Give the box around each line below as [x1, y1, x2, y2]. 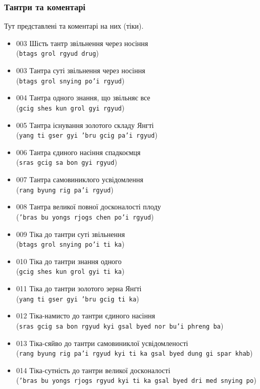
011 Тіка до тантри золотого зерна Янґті [16, 283, 142, 294]
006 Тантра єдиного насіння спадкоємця [16, 146, 141, 157]
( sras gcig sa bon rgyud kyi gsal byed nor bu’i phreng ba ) [16, 320, 224, 331]
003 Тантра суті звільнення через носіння [16, 65, 145, 76]
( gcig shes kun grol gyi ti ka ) [16, 266, 125, 276]
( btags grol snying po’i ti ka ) [16, 239, 125, 249]
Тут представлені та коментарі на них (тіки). [4, 20, 144, 31]
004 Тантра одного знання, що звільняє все [16, 92, 150, 103]
